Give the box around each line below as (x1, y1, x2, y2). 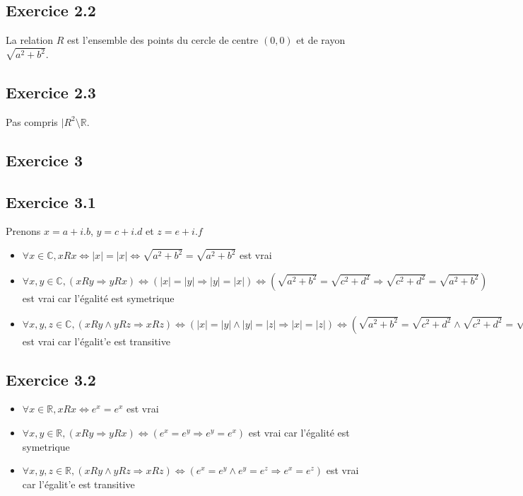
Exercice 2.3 (6, 81, 96, 103)
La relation (6, 33, 54, 47)
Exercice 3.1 (6, 190, 96, 212)
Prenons (6, 224, 41, 238)
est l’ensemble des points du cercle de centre (67, 33, 259, 47)
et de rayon (296, 33, 346, 47)
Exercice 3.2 (6, 368, 96, 390)
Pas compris (6, 114, 58, 129)
